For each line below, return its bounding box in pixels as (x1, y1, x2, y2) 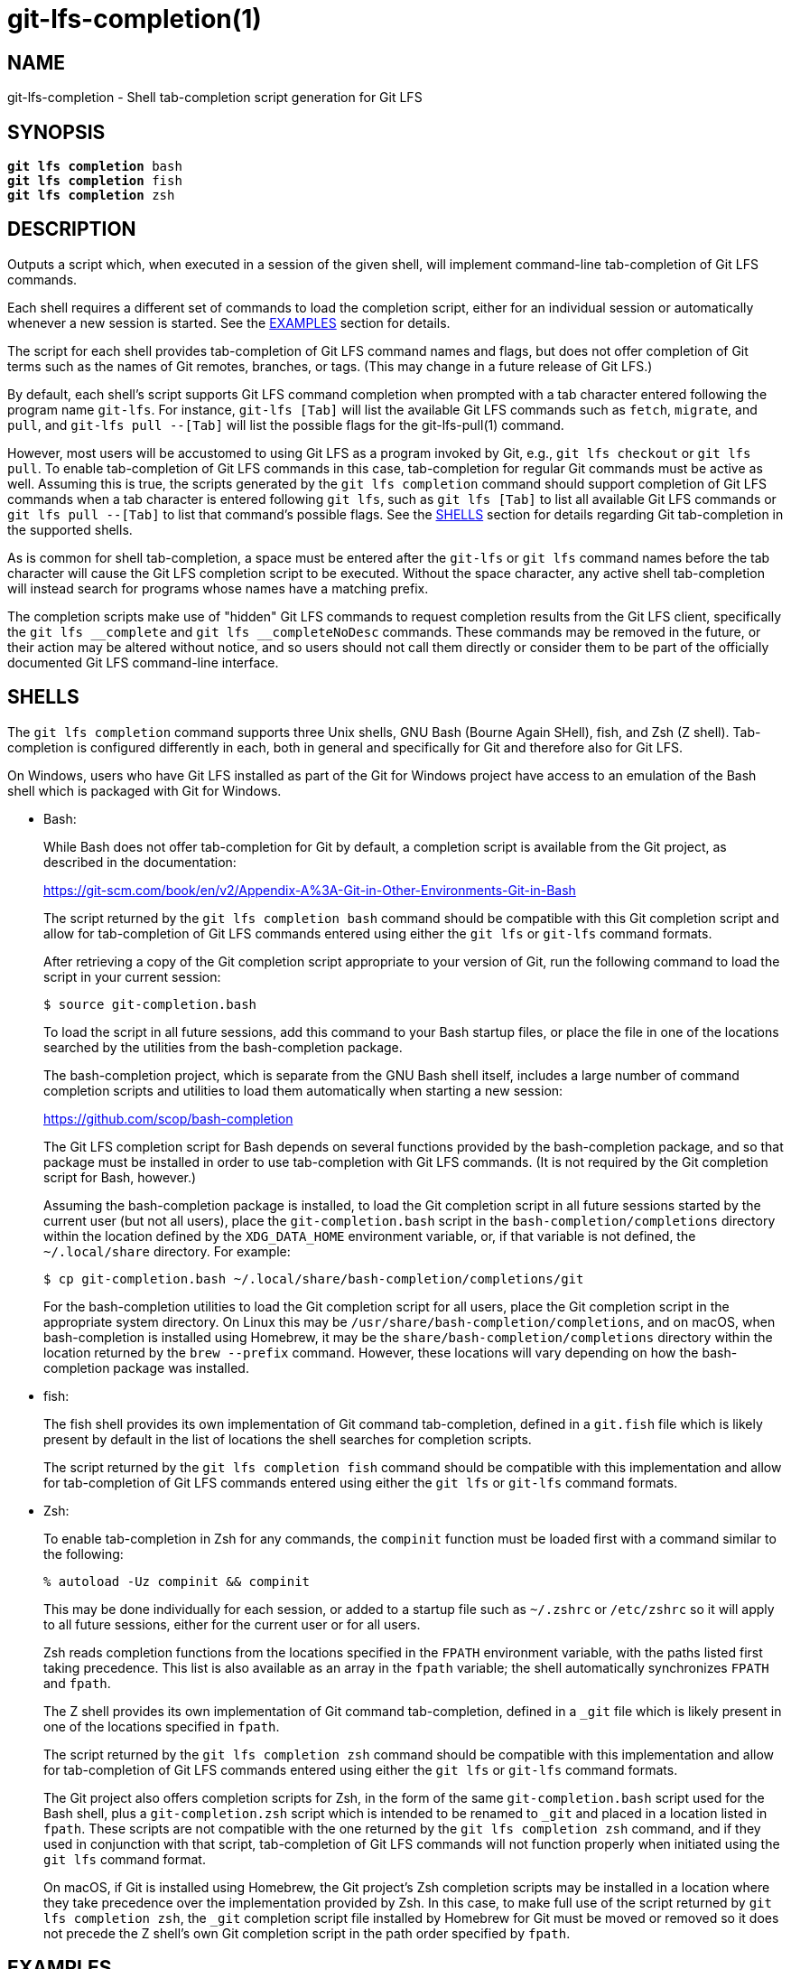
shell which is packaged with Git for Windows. (7, 782, 282, 798)
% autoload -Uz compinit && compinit (43, 1573, 311, 1589)
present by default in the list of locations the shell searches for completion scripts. (43, 1431, 532, 1447)
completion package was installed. (43, 1359, 249, 1376)
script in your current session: (43, 968, 221, 984)
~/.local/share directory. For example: (43, 1243, 291, 1259)
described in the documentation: (43, 854, 237, 870)
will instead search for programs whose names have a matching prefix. (7, 580, 429, 596)
